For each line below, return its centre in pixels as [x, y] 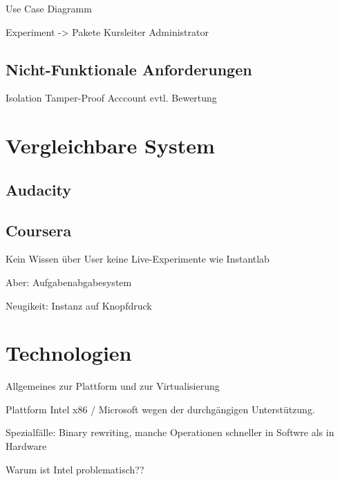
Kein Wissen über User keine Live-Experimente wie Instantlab [138, 259]
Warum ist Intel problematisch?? [75, 469]
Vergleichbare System [110, 145]
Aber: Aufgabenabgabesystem [69, 282]
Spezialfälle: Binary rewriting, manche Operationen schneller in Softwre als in [170, 432]
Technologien [69, 353]
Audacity [39, 189]
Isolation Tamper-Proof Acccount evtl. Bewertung [111, 98]
